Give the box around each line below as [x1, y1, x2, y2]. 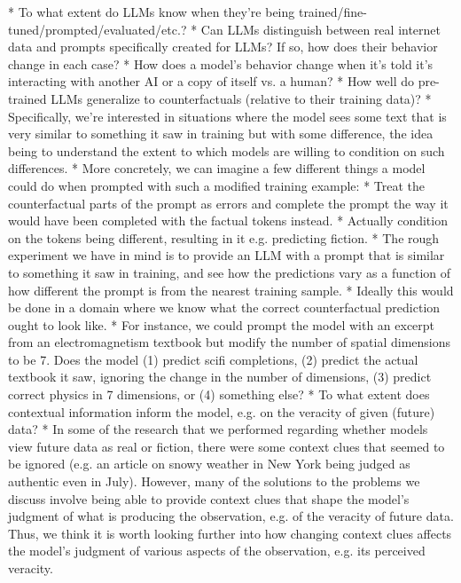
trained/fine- [298, 3, 367, 20]
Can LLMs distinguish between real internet [200, 20, 441, 38]
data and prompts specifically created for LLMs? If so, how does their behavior [8, 37, 438, 56]
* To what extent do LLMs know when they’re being [8, 3, 295, 20]
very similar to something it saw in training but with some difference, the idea [8, 124, 434, 143]
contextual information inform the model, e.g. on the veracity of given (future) [8, 402, 435, 421]
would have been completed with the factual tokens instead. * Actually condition [8, 211, 448, 230]
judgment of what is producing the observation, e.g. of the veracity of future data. [8, 507, 454, 525]
